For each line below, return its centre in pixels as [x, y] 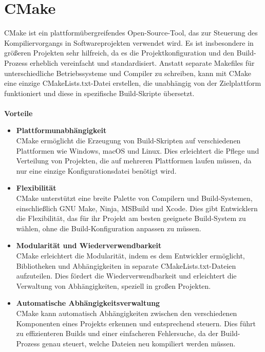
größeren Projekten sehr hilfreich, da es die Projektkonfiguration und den [119, 53]
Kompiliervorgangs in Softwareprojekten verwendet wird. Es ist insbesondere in [129, 42]
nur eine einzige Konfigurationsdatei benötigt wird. [96, 170]
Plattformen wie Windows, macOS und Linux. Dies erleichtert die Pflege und [138, 150]
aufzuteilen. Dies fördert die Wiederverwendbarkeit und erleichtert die [126, 276]
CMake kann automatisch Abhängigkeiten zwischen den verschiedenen [127, 313]
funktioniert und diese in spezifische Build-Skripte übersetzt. [99, 93]
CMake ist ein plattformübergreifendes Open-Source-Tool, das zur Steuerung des [131, 33]
